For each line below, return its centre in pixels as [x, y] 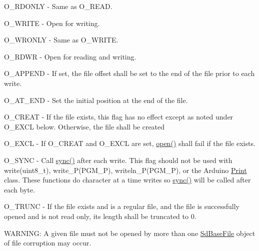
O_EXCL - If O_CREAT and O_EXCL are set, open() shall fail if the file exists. [130, 143]
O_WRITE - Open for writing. [52, 23]
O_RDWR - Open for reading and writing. [70, 56]
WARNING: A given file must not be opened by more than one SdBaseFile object [130, 233]
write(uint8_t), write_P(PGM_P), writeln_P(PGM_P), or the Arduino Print [125, 170]
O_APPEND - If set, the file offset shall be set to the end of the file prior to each [129, 73]
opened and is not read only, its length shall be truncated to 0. [100, 216]
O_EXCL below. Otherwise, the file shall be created [84, 126]
